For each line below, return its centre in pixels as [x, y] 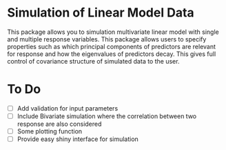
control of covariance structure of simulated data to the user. [93, 61]
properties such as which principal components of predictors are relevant [111, 46]
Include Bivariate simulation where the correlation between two [107, 116]
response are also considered [59, 124]
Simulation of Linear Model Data [101, 13]
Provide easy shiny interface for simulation [78, 139]
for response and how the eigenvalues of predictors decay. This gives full [112, 54]
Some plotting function [50, 131]
